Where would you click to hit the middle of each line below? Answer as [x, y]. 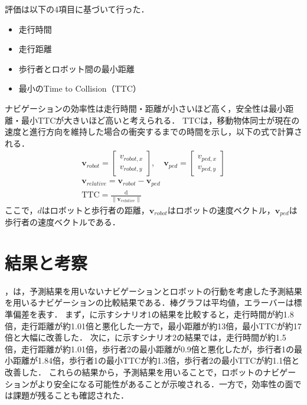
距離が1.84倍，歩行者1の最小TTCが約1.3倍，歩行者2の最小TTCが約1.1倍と [156, 360]
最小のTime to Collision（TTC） [80, 88]
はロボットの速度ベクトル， [221, 210]
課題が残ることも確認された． [71, 395]
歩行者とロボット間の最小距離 [76, 68]
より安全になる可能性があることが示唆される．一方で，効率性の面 [165, 383]
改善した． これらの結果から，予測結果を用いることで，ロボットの [134, 372]
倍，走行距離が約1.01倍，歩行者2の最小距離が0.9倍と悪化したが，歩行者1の [149, 349]
